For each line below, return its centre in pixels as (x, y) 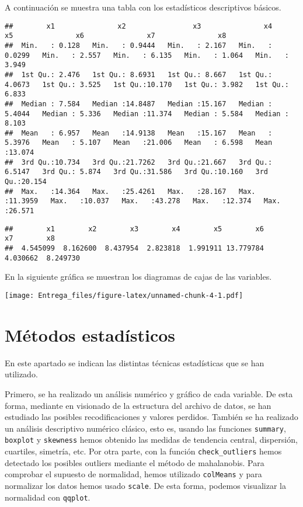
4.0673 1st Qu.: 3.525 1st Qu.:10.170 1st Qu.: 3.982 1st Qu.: (147, 84)
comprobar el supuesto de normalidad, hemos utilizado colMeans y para (133, 474)
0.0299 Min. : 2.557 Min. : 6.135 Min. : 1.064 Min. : (147, 55)
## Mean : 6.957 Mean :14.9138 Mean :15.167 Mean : (139, 133)
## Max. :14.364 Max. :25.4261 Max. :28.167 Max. (130, 191)
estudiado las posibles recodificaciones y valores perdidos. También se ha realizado (151, 417)
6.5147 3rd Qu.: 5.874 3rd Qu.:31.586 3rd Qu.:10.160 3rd (137, 172)
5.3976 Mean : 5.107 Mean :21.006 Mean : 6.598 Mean (139, 143)
